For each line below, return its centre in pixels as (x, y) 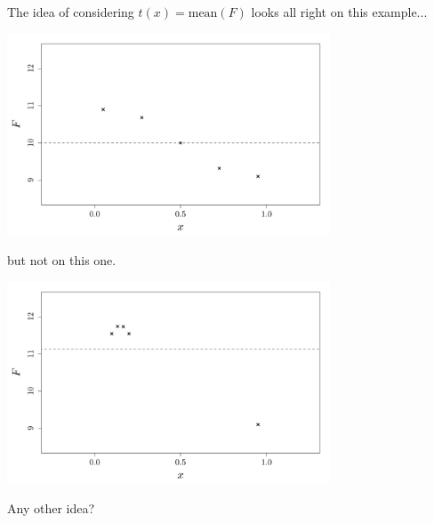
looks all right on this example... (339, 12)
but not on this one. (62, 259)
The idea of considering (71, 12)
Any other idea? (51, 507)
